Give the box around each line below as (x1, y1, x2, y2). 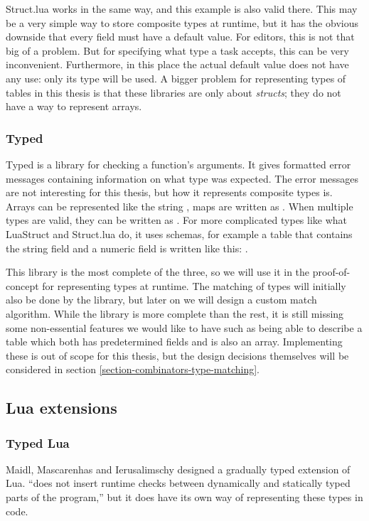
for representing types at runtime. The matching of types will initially (42, 278, 346, 293)
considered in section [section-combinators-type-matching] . (6, 362, 260, 377)
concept (6, 278, 39, 293)
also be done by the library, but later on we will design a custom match (6, 292, 317, 307)
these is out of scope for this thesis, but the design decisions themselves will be (6, 348, 349, 362)
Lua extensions (6, 397, 117, 419)
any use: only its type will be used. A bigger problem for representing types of (6, 70, 346, 85)
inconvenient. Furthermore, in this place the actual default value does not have (6, 57, 349, 72)
